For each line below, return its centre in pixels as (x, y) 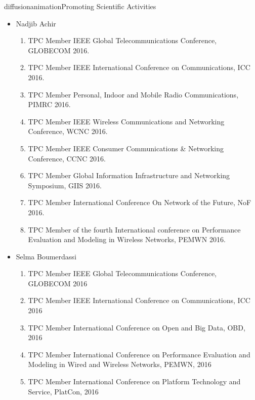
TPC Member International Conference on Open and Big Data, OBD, (137, 327)
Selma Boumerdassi (46, 256)
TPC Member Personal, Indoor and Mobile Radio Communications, (133, 94)
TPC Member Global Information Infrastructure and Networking (129, 175)
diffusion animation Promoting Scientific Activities (80, 6)
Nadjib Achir (36, 23)
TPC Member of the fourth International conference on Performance (134, 229)
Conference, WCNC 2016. (68, 131)
